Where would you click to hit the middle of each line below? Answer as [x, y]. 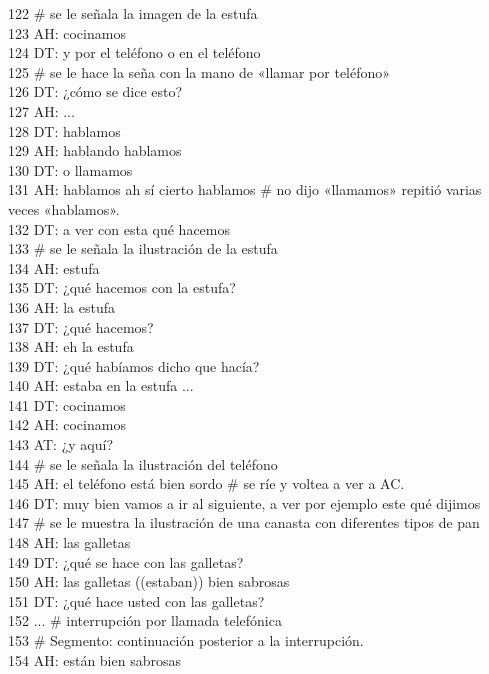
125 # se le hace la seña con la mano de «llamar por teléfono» [199, 71]
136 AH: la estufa [62, 306]
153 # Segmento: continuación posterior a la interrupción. [186, 640]
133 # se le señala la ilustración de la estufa [143, 248]
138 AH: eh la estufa [71, 346]
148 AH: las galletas [69, 542]
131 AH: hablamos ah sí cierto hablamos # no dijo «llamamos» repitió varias [245, 189]
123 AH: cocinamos [67, 32]
